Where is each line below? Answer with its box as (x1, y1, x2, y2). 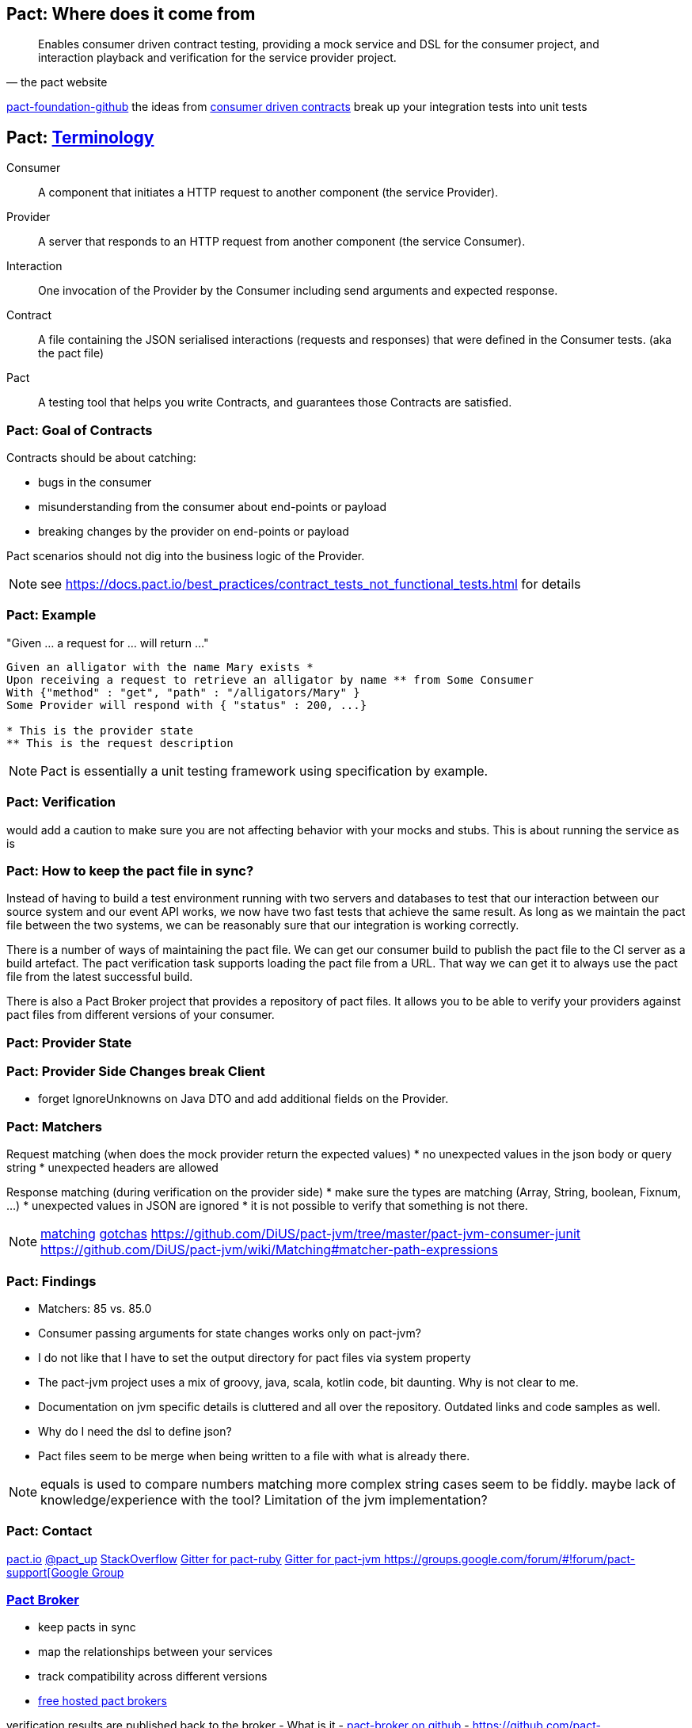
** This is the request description (6, 736, 234, 750)
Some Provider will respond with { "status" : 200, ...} (6, 698, 367, 711)
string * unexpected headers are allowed (6, 1161, 219, 1175)
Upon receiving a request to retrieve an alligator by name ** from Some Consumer (6, 673, 534, 686)
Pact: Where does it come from (6, 4, 256, 24)
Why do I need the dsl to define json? (38, 1424, 232, 1438)
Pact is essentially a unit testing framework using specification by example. (40, 762, 489, 779)
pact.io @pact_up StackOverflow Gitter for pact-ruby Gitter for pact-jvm (6, 1551, 382, 1566)
